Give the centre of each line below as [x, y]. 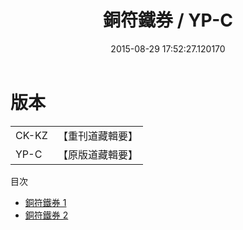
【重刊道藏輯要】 [97, 136]
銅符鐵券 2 [46, 215]
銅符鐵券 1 [45, 202]
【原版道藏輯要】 [97, 154]
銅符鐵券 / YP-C [168, 20]
